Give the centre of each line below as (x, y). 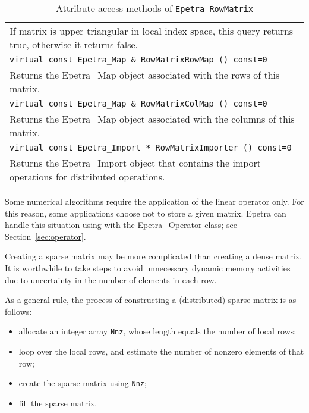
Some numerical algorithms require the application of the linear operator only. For (154, 201)
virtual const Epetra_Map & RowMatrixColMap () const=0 (138, 104)
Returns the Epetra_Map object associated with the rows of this (145, 75)
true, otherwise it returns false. (74, 44)
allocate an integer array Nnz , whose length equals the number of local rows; (157, 331)
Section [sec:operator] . (45, 236)
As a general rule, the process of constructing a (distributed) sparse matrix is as (151, 300)
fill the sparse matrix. (58, 403)
